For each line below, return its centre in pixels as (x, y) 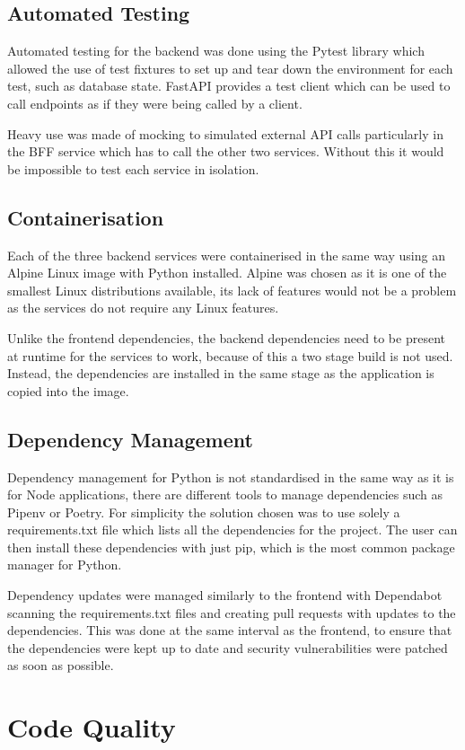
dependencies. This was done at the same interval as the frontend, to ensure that (230, 630)
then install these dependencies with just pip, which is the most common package (231, 547)
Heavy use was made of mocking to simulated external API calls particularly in (225, 133)
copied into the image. (68, 390)
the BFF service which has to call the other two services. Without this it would (226, 151)
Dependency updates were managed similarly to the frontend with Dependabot (225, 595)
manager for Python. (65, 565)
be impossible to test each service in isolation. (133, 168)
